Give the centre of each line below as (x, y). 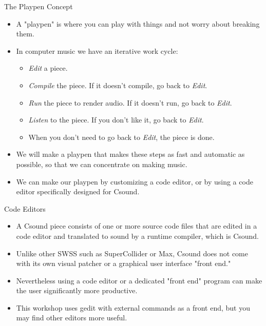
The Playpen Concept (39, 6)
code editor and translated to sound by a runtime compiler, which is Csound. (138, 236)
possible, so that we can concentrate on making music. (102, 164)
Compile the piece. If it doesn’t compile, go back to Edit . (118, 85)
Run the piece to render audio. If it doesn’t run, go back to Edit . (130, 102)
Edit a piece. (48, 68)
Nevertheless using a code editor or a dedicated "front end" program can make (139, 280)
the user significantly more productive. (77, 290)
